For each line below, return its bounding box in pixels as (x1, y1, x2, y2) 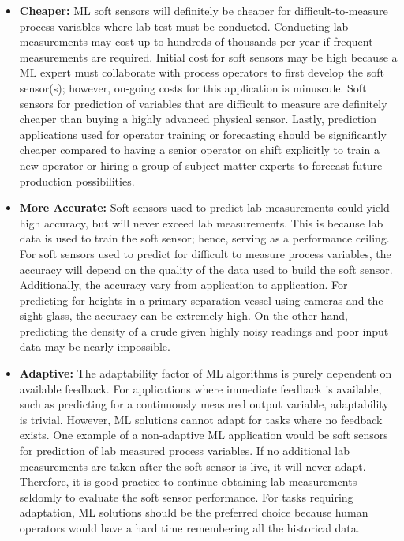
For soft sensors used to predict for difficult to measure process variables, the (19, 245, 391, 261)
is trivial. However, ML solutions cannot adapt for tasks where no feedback (19, 411, 383, 427)
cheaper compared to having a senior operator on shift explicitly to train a (19, 141, 380, 158)
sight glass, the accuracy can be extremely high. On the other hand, (19, 307, 348, 324)
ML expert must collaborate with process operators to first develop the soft (19, 64, 384, 81)
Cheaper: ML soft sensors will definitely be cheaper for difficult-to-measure (19, 2, 388, 18)
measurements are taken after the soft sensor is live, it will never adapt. (19, 457, 366, 474)
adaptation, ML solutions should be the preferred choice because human (19, 504, 368, 520)
